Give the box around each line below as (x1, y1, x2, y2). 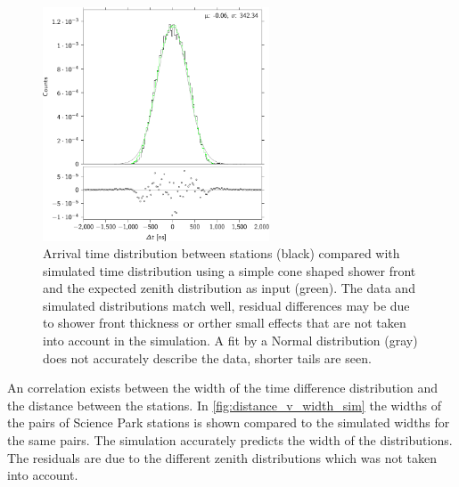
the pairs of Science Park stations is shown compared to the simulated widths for (7, 413, 450, 432)
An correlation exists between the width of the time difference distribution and (7, 378, 438, 397)
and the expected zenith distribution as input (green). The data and (43, 279, 415, 297)
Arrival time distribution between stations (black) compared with (43, 244, 400, 263)
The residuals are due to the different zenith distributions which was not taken (7, 448, 437, 467)
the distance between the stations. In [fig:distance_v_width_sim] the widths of (7, 395, 441, 414)
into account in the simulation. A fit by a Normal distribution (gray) (43, 331, 418, 350)
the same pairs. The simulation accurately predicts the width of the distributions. (7, 431, 453, 450)
